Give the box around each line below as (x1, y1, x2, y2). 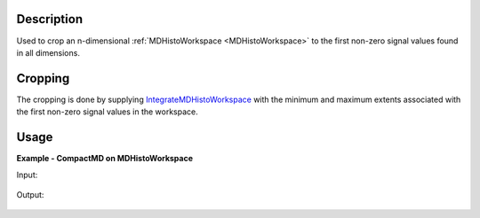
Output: (16, 189, 44, 199)
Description (16, 12, 84, 27)
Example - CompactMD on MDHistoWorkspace (16, 153, 194, 164)
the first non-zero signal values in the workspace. (16, 106, 199, 117)
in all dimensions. (16, 47, 80, 58)
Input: (16, 169, 38, 180)
